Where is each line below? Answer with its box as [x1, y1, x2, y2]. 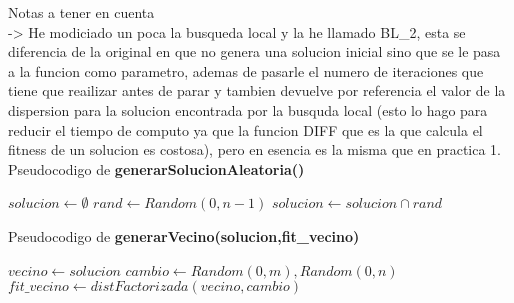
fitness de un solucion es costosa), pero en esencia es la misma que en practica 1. [8, 139, 502, 160]
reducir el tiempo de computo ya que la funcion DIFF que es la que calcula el [8, 119, 483, 140]
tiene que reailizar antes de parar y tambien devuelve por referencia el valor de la [8, 80, 506, 101]
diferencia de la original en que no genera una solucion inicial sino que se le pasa [8, 41, 501, 62]
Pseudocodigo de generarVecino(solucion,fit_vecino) [8, 225, 360, 246]
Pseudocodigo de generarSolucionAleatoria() [8, 158, 305, 179]
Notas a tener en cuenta [8, 2, 155, 22]
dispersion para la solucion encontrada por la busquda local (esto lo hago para [8, 99, 488, 120]
